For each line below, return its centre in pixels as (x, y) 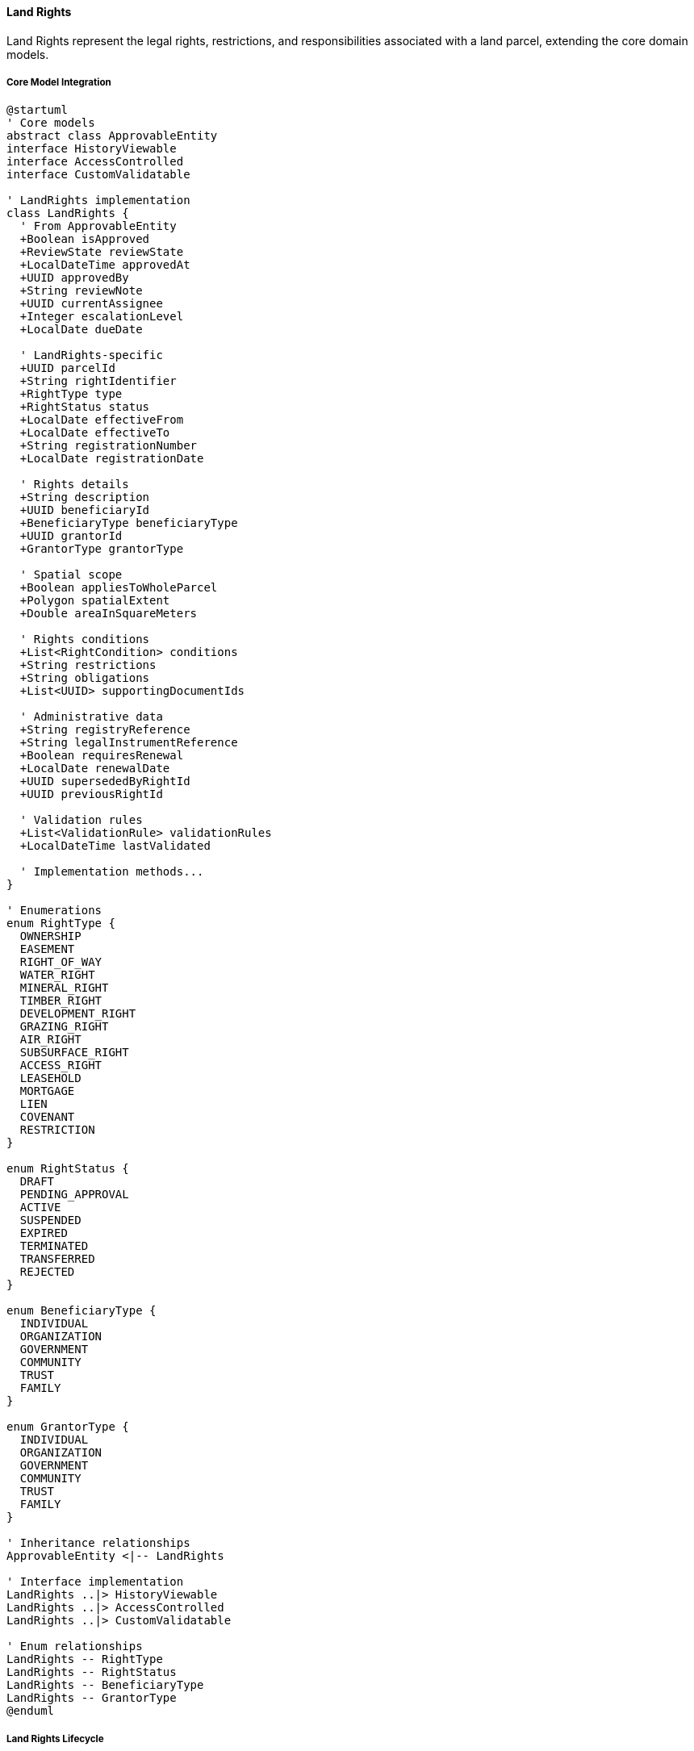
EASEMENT (47, 949)
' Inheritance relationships (98, 1543)
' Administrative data (91, 717)
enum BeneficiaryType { (82, 1311)
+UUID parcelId (67, 368)
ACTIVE (40, 1208)
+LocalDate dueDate (81, 330)
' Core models (51, 123)
